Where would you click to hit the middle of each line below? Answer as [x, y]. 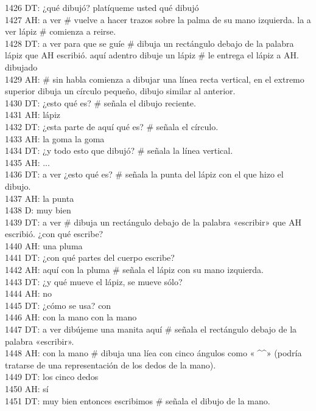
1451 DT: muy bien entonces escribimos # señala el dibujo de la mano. [138, 400]
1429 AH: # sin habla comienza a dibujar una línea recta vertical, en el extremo [155, 79]
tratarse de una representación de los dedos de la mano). [111, 364]
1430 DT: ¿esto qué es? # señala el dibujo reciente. [100, 102]
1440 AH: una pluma [44, 245]
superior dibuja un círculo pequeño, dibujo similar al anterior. [120, 91]
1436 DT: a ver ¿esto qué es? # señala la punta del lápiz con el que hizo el [144, 174]
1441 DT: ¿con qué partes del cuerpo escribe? [90, 257]
